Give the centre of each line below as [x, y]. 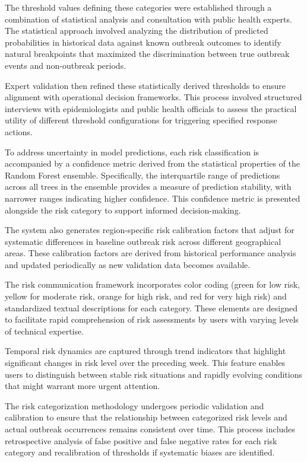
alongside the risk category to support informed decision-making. [123, 210]
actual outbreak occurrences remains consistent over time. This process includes [150, 429]
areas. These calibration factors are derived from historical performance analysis [151, 253]
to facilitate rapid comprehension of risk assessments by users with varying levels [152, 319]
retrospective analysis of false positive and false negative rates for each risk [141, 440]
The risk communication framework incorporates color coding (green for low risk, [152, 284]
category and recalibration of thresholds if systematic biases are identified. [140, 452]
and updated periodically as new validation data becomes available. [128, 264]
